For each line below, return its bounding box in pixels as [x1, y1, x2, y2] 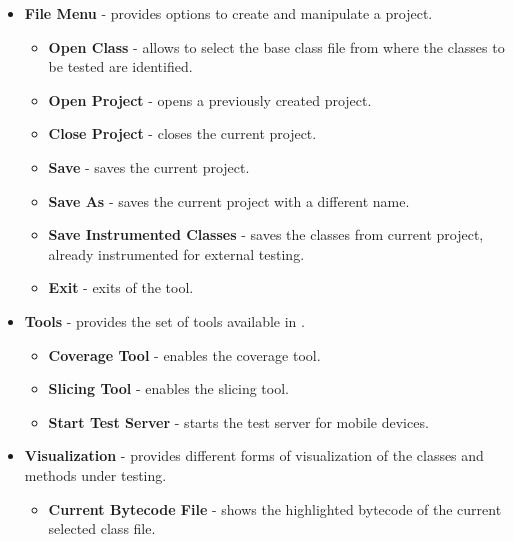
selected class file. [48, 518, 156, 539]
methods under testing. [24, 464, 167, 485]
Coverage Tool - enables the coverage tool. [48, 344, 321, 365]
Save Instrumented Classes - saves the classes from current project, [48, 224, 484, 245]
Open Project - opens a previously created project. [48, 89, 372, 110]
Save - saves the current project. [48, 156, 250, 177]
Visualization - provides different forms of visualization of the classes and [24, 445, 484, 466]
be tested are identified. [48, 56, 193, 77]
